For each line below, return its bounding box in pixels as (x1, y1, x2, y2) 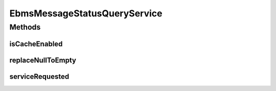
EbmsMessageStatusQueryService (9, 8, 163, 19)
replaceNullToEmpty (9, 56, 77, 64)
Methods (9, 22, 41, 32)
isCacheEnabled (9, 39, 63, 48)
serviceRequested (9, 72, 70, 81)
